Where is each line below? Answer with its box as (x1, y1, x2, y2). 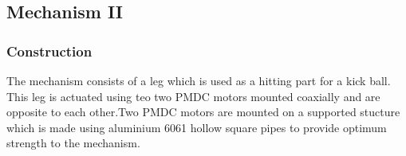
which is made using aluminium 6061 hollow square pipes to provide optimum (6, 119, 387, 135)
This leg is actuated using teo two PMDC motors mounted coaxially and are (6, 88, 380, 104)
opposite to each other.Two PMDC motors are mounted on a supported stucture (6, 103, 400, 120)
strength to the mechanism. (6, 135, 140, 151)
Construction (6, 41, 93, 60)
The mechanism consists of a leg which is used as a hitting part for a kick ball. (6, 72, 391, 88)
